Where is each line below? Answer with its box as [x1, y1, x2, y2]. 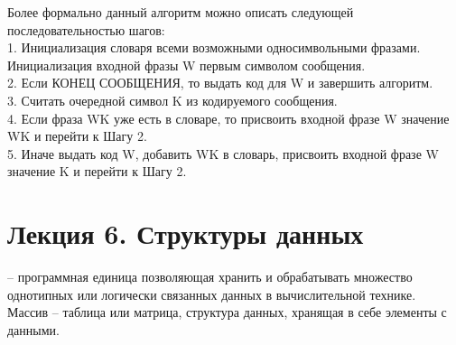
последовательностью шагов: [7, 20, 165, 39]
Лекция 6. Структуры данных [7, 215, 364, 252]
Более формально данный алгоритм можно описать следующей [7, 3, 354, 21]
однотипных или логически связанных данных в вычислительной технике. [7, 284, 416, 303]
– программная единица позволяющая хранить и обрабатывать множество [7, 267, 413, 286]
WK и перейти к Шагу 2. [7, 126, 147, 145]
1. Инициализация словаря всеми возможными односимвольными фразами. [7, 38, 421, 57]
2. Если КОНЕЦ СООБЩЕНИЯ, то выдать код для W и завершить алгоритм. [7, 73, 433, 92]
